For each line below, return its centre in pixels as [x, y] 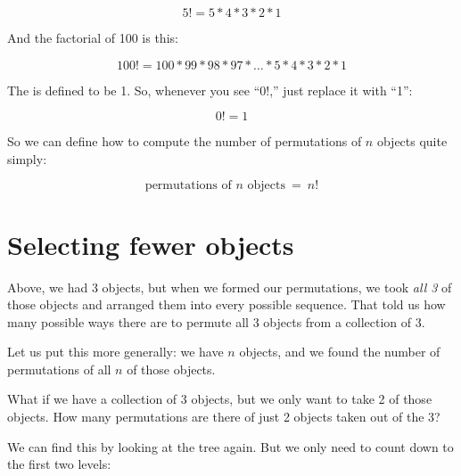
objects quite [412, 141]
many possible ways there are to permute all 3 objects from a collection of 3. [216, 321]
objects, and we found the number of [340, 352]
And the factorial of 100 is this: [93, 37]
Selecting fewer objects [151, 244]
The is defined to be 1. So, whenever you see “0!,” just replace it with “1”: [210, 90]
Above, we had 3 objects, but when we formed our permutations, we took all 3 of [230, 287]
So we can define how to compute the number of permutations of [185, 141]
